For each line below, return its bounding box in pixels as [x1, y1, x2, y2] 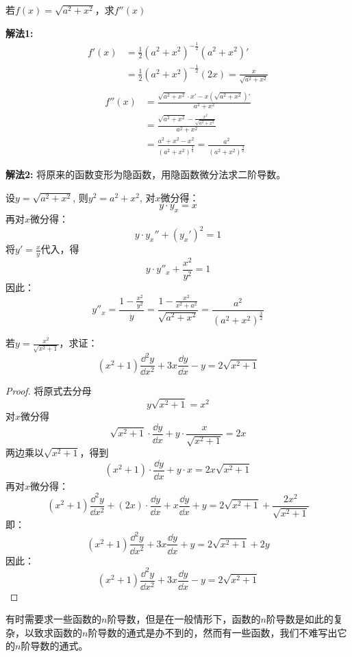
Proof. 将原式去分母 [5, 384, 92, 398]
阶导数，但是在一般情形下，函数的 [107, 612, 261, 626]
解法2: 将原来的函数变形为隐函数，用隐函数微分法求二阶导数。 [5, 166, 286, 181]
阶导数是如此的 [266, 612, 334, 626]
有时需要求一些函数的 [5, 612, 101, 626]
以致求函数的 [24, 625, 82, 639]
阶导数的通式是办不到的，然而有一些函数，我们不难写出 [88, 625, 338, 639]
